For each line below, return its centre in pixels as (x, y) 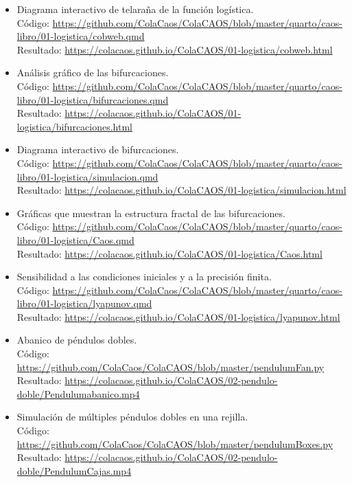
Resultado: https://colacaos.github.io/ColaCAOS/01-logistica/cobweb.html (175, 49)
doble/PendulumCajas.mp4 (74, 470)
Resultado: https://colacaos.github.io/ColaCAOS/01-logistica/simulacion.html (181, 190)
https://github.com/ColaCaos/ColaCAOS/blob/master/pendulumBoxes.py (175, 443)
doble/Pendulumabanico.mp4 (78, 393)
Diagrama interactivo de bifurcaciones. (98, 149)
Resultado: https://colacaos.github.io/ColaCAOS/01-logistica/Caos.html (169, 253)
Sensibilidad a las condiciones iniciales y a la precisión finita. (144, 277)
